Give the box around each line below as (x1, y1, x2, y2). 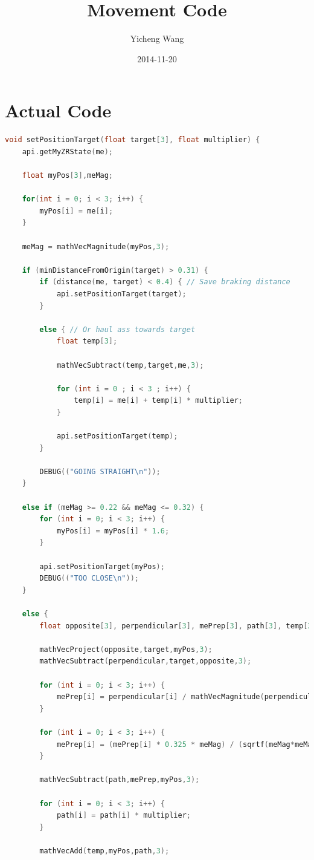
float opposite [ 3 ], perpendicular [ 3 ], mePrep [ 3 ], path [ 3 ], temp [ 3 (39, 621, 312, 630)
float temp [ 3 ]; (56, 337, 118, 346)
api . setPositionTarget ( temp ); (56, 432, 178, 441)
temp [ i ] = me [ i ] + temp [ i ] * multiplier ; (74, 396, 243, 405)
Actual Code (5, 98, 112, 123)
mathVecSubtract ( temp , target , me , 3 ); (56, 360, 204, 370)
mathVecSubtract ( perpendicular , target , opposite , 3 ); (39, 657, 252, 666)
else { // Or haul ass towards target (39, 325, 196, 334)
